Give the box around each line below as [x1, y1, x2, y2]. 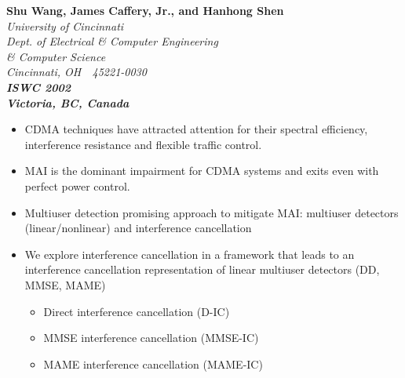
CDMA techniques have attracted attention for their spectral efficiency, [24, 121, 368, 137]
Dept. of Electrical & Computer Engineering [6, 33, 218, 49]
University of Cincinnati [6, 17, 124, 34]
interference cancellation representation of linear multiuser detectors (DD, [24, 261, 380, 278]
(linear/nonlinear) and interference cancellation [24, 220, 252, 236]
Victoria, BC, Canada [6, 94, 130, 111]
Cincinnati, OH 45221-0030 [6, 64, 147, 80]
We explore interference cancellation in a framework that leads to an [24, 245, 355, 262]
